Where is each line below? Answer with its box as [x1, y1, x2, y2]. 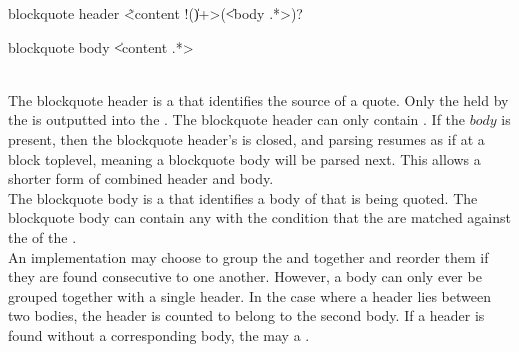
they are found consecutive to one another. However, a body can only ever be [8, 266, 482, 287]
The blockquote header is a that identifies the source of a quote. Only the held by [8, 89, 509, 110]
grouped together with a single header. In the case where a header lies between [8, 285, 491, 306]
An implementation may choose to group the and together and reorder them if [8, 246, 489, 267]
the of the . [8, 226, 77, 247]
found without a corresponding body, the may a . [8, 324, 310, 345]
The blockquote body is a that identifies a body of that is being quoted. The [8, 187, 478, 208]
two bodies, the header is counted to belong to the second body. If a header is [8, 305, 485, 326]
